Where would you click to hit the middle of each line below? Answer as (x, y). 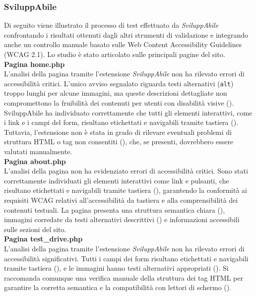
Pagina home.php (34, 64)
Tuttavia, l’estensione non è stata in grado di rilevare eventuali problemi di (118, 132)
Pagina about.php (35, 161)
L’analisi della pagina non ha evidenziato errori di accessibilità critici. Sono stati (126, 171)
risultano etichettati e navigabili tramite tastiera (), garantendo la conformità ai (126, 190)
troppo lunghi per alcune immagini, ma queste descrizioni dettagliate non (116, 93)
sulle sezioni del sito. (35, 229)
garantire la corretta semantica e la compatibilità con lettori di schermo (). (118, 287)
